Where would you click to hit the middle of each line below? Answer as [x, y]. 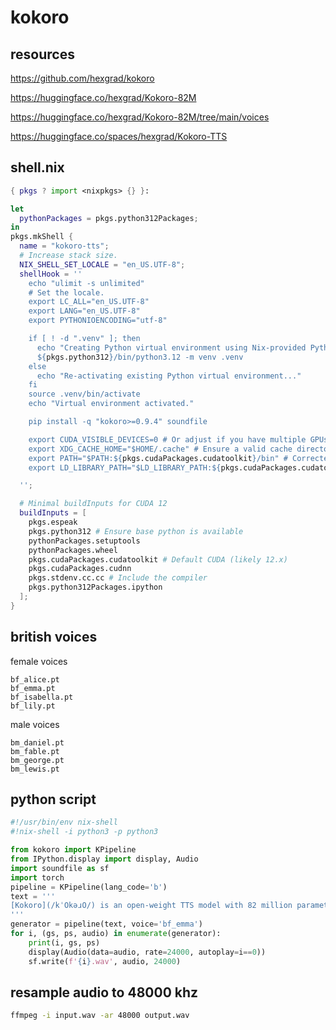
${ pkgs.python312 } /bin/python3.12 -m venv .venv [140, 357]
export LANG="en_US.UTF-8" [84, 311]
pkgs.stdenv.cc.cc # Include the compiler [118, 578]
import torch [37, 877]
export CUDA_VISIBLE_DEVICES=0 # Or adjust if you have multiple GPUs [178, 439]
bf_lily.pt [33, 706]
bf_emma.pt [33, 688]
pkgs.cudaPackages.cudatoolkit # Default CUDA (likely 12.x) [158, 559]
